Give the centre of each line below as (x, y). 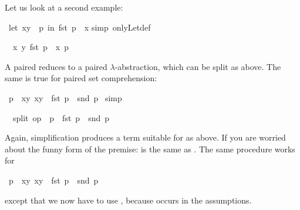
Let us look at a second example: (64, 7)
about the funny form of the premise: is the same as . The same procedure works (150, 149)
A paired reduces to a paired (56, 66)
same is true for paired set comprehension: (81, 78)
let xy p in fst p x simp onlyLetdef (80, 27)
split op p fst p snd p (61, 117)
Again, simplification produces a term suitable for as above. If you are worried (145, 137)
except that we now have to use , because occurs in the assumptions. (128, 200)
